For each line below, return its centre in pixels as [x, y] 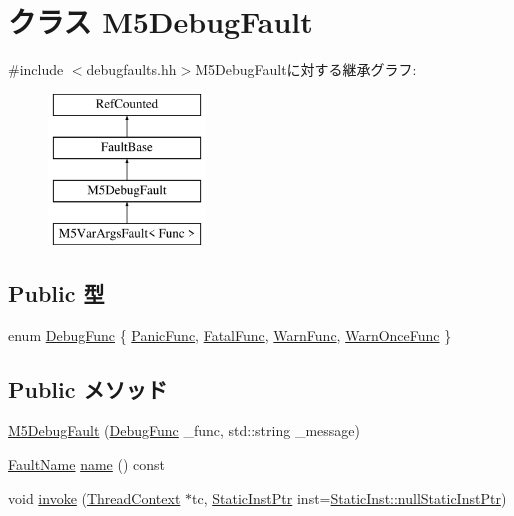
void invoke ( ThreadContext [94, 497]
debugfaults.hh [131, 69]
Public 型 [56, 292]
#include [36, 69]
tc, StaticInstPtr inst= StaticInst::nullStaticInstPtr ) [349, 497]
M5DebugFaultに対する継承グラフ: [306, 69]
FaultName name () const [87, 464]
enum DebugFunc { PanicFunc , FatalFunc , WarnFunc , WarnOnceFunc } [230, 334]
